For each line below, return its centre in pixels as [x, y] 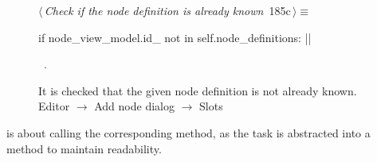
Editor [54, 106]
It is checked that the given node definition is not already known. [198, 90]
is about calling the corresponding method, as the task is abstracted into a [188, 132]
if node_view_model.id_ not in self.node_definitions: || [175, 37]
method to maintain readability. [84, 148]
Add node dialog [134, 106]
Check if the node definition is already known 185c [167, 10]
